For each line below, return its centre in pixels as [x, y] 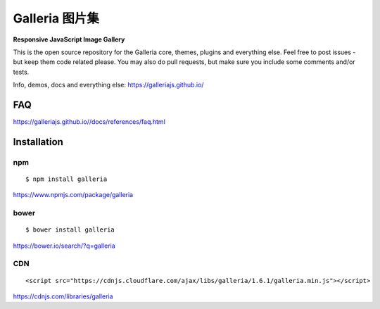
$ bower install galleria [70, 230]
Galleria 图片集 [56, 18]
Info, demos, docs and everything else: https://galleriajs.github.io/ [108, 85]
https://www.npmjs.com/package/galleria [73, 195]
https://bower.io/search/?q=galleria [64, 246]
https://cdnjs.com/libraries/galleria [63, 296]
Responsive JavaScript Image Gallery [69, 39]
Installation [38, 142]
